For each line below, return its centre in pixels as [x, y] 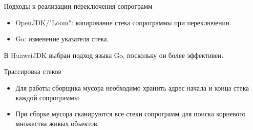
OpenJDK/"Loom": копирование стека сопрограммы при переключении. [123, 22]
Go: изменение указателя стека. [62, 39]
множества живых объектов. [57, 123]
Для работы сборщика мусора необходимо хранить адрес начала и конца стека [132, 87]
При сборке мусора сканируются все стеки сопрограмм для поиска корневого [130, 114]
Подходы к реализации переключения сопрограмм [78, 6]
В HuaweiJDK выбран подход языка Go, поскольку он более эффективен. [114, 55]
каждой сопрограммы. [48, 97]
